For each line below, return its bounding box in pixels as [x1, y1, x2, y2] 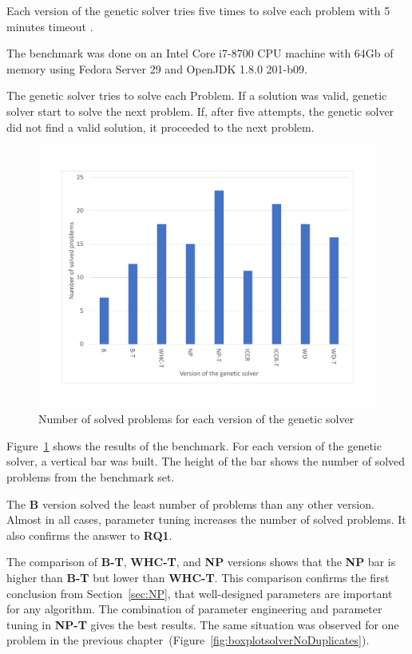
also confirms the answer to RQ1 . [6, 526, 172, 543]
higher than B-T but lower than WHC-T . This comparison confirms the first [6, 569, 390, 586]
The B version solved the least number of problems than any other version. [6, 495, 374, 512]
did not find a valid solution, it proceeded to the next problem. [6, 118, 315, 135]
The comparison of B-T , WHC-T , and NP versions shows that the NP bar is [6, 553, 396, 570]
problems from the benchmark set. [6, 469, 175, 486]
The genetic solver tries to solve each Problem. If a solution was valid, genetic [6, 87, 387, 104]
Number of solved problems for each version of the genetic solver [38, 410, 355, 427]
